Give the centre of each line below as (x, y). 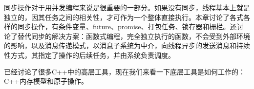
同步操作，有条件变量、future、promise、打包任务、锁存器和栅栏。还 (127, 27)
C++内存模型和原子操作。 (46, 81)
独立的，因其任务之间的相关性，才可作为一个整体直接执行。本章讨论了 (117, 17)
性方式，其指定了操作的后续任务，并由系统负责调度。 (89, 55)
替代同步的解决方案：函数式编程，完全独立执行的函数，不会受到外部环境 (134, 36)
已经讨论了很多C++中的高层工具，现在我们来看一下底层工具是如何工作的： (125, 71)
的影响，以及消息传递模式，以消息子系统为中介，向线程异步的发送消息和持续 (127, 45)
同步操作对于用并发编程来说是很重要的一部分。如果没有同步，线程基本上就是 (127, 7)
